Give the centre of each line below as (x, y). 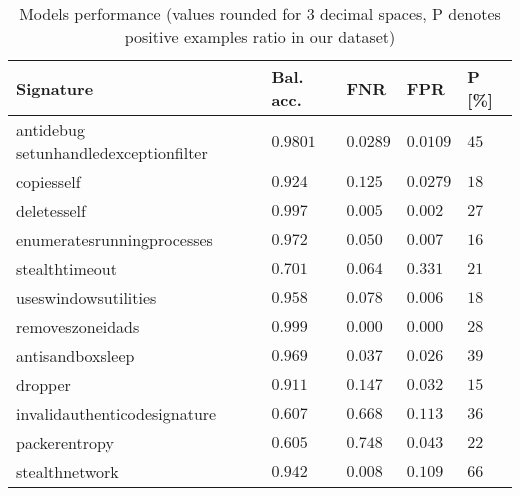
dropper (43, 384)
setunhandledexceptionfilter (112, 152)
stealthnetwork (67, 471)
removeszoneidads (78, 326)
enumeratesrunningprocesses (114, 239)
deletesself (51, 210)
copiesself (48, 181)
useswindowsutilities (86, 297)
